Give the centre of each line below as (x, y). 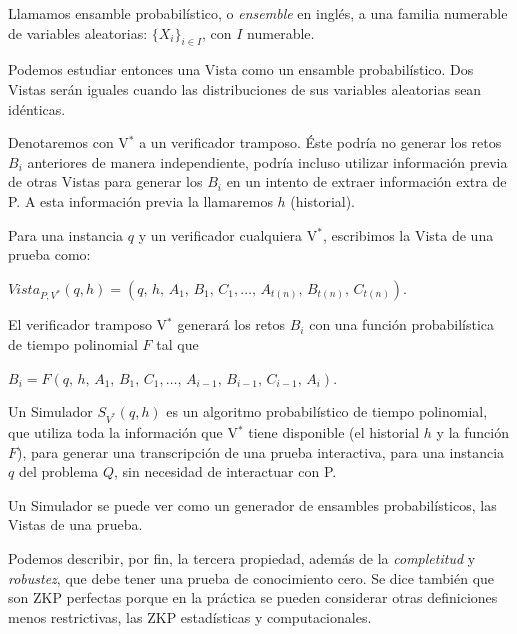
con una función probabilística (402, 324)
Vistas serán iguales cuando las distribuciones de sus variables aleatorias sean (245, 88)
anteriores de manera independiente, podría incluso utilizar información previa (267, 161)
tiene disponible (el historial (334, 432)
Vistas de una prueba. (75, 524)
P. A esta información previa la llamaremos (140, 200)
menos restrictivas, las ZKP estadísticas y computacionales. (190, 616)
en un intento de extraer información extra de (366, 181)
